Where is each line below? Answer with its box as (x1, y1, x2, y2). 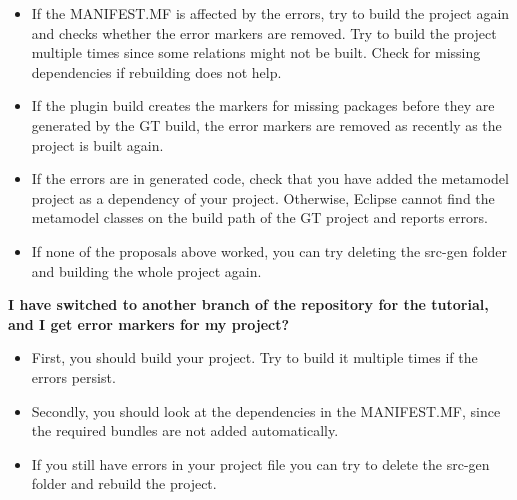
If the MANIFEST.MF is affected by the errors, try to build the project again (31, 3, 510, 23)
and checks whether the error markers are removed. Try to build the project (31, 22, 497, 43)
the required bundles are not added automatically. (31, 420, 339, 441)
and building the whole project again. (31, 260, 262, 281)
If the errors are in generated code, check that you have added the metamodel (31, 168, 509, 189)
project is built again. (31, 134, 164, 155)
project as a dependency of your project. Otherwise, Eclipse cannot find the (31, 187, 495, 208)
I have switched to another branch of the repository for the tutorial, (8, 294, 489, 315)
